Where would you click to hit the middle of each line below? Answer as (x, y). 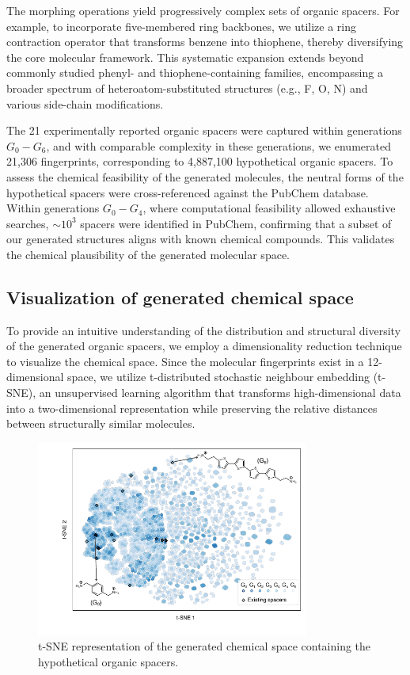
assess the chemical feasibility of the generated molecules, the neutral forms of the (205, 176)
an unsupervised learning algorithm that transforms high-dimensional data (220, 393)
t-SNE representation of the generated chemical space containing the (205, 646)
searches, (28, 223)
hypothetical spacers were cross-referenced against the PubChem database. (188, 192)
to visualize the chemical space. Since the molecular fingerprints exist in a (185, 361)
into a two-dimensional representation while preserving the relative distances (192, 408)
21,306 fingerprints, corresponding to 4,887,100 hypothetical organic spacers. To (200, 161)
